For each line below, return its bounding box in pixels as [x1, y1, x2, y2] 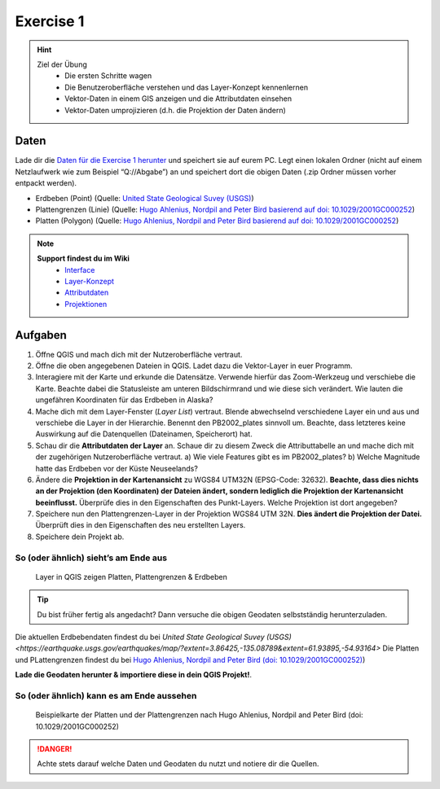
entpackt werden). [15, 178, 77, 188]
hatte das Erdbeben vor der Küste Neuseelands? [35, 463, 199, 473]
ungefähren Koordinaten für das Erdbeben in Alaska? [35, 395, 213, 405]
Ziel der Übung [37, 59, 87, 69]
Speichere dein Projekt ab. [35, 532, 125, 541]
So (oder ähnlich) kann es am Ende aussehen [15, 690, 197, 701]
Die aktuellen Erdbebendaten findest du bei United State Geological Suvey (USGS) [15, 632, 293, 642]
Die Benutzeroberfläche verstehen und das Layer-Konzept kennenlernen [64, 82, 309, 92]
